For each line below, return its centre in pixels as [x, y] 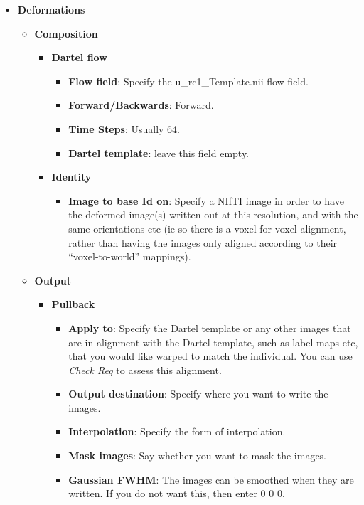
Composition [66, 33]
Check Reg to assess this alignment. [145, 370]
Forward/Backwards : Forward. [141, 105]
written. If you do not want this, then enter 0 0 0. [177, 493]
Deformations [51, 9]
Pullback [73, 304]
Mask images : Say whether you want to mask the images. [198, 456]
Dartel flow [79, 57]
